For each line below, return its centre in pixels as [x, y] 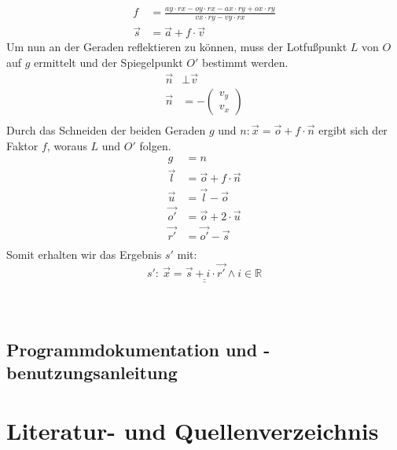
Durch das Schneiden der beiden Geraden [106, 129]
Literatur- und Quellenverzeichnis [193, 430]
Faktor [22, 145]
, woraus [67, 145]
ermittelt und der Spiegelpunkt [108, 63]
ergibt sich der [353, 129]
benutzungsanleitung [92, 373]
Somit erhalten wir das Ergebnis [84, 255]
